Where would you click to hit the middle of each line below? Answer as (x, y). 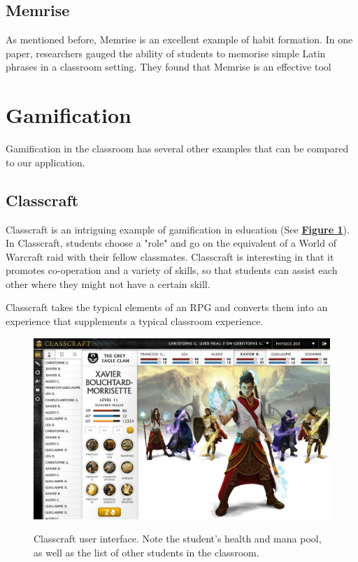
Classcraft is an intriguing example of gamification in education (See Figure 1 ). (178, 229)
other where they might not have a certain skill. (108, 283)
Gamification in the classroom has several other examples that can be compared (177, 149)
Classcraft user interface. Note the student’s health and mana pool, (178, 539)
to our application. (45, 162)
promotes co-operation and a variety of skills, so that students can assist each (172, 270)
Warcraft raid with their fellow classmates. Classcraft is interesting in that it (170, 256)
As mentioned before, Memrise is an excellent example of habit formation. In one (179, 39)
